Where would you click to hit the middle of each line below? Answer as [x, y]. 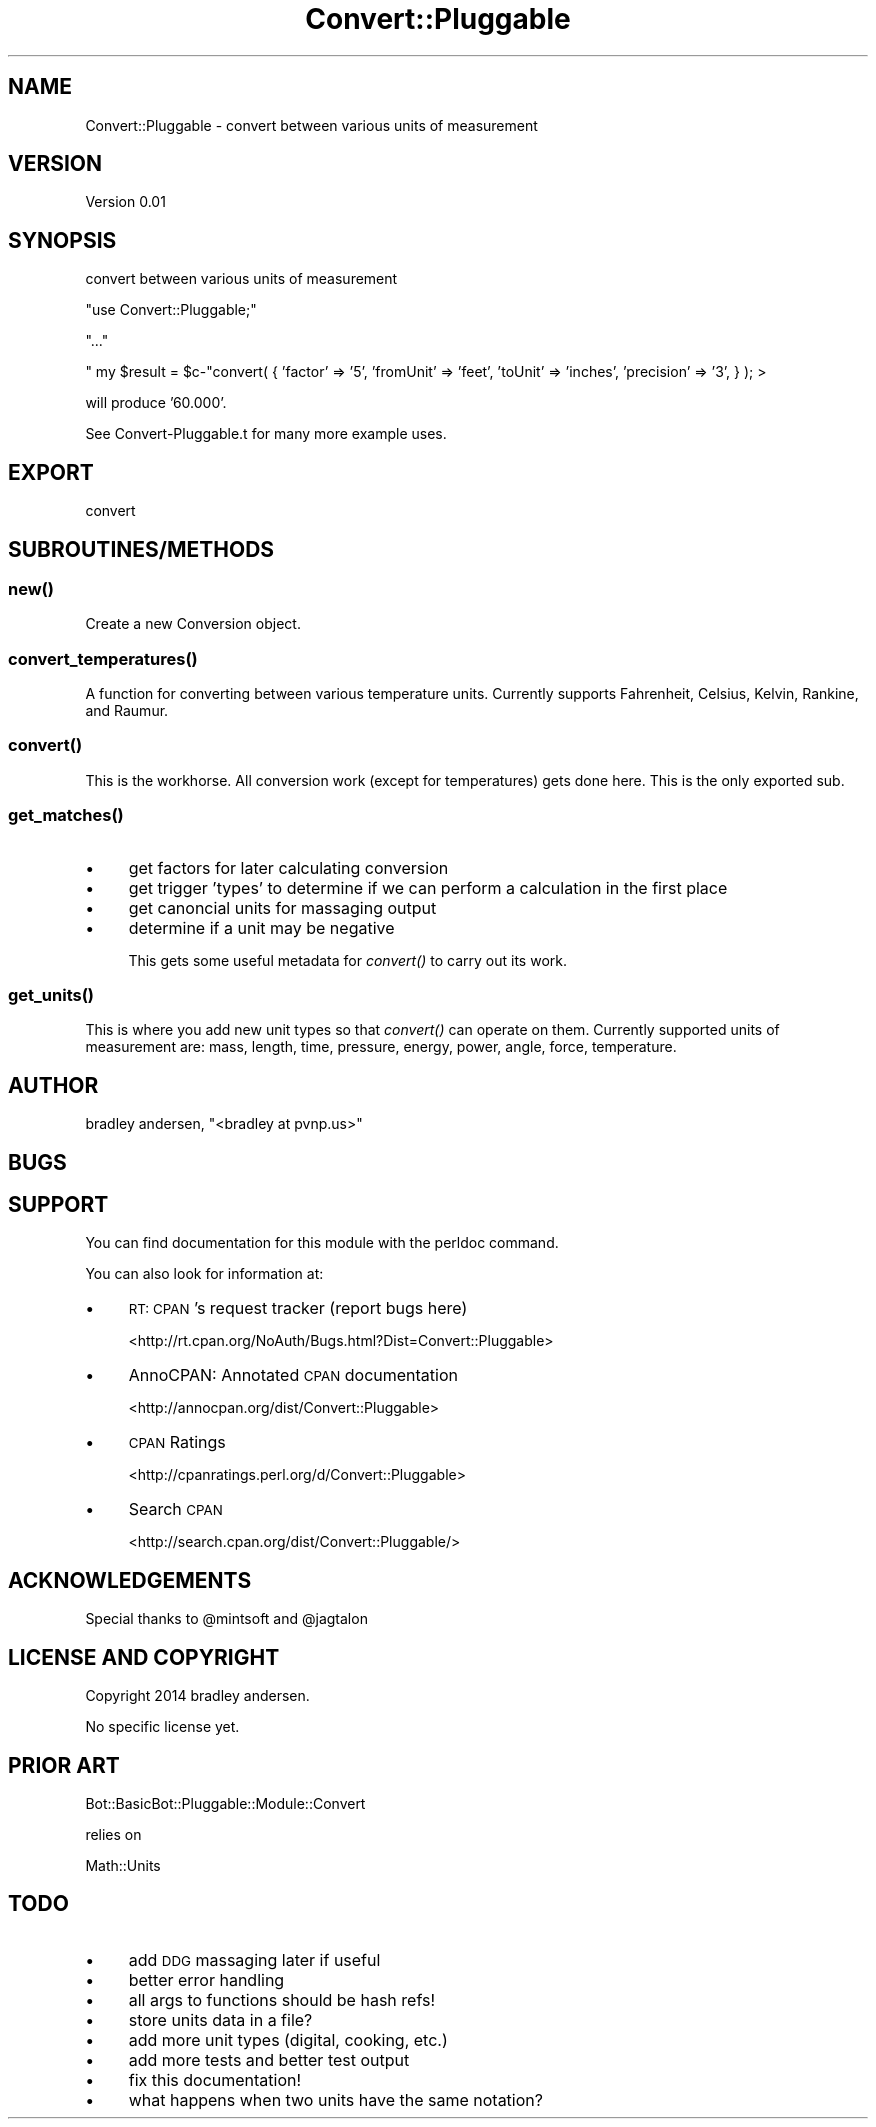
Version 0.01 [125, 202]
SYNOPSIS [62, 240]
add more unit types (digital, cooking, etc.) [288, 2039]
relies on [113, 1834]
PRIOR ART [64, 1765]
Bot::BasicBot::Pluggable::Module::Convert [225, 1803]
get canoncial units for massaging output [282, 907]
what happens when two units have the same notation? [335, 2099]
